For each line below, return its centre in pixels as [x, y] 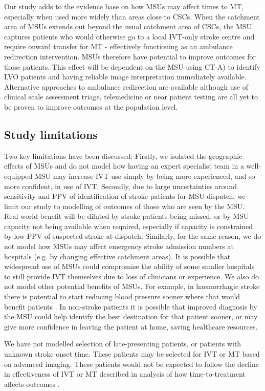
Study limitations [51, 134]
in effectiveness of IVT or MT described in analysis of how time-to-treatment [125, 374]
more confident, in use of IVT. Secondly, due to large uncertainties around [120, 186]
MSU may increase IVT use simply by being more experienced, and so [145, 176]
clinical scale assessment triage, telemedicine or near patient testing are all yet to [131, 97]
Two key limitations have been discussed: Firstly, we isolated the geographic [123, 156]
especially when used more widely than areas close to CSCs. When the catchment [132, 16]
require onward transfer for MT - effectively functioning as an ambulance [118, 46]
